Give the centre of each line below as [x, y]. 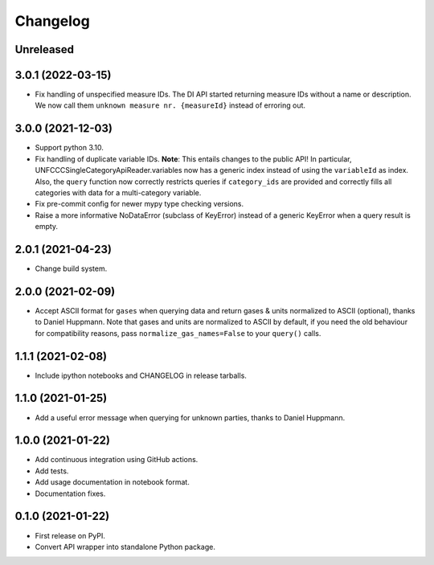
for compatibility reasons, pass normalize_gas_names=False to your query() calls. [178, 333]
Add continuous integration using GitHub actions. [117, 460]
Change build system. [71, 268]
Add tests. [52, 471]
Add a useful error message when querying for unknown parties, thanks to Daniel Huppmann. [190, 417]
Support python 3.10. [70, 148]
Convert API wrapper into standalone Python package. [125, 547]
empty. [47, 227]
